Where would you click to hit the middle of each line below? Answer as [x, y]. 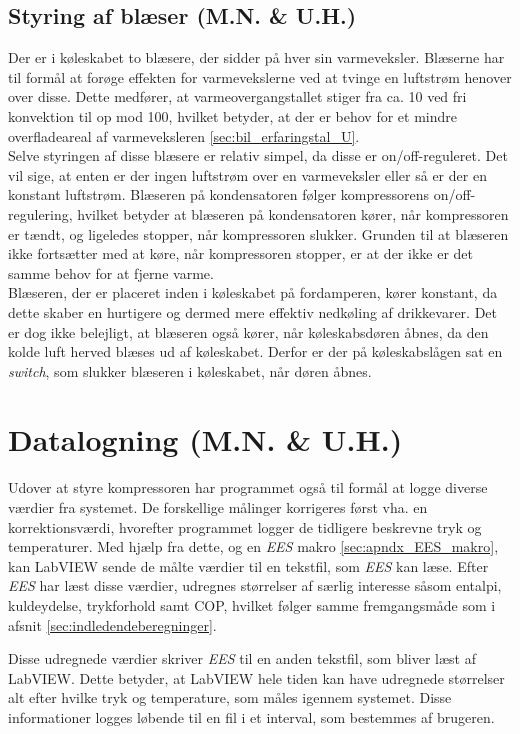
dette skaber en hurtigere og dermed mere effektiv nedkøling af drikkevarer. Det [253, 311]
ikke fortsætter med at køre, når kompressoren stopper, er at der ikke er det [240, 253]
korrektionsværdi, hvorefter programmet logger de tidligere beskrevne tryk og [245, 526]
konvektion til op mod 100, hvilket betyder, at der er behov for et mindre [232, 115]
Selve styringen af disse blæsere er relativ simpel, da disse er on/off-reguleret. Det [258, 155]
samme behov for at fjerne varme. [111, 272]
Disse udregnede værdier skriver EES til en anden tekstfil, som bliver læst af [242, 658]
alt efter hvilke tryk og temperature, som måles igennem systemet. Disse [230, 697]
